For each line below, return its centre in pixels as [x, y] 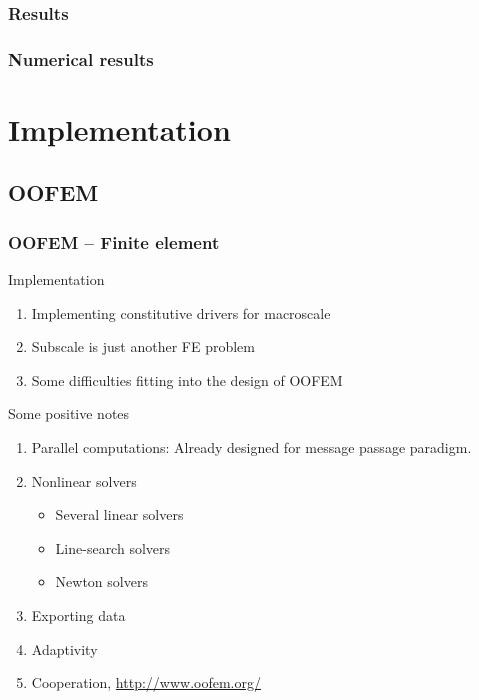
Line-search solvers [113, 547]
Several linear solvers [119, 514]
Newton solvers [101, 581]
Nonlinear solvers [84, 480]
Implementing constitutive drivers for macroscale [181, 312]
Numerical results [81, 58]
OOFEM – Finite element [114, 241]
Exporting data [78, 615]
